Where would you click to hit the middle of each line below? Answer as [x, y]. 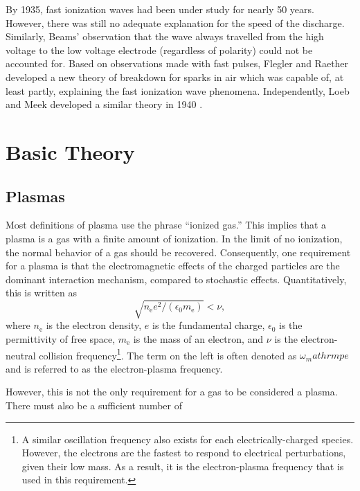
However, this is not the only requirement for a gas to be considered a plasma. [172, 392]
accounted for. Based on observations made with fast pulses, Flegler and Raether [177, 63]
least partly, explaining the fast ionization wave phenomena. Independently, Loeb [178, 90]
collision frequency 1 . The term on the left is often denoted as [168, 354]
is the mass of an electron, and [198, 339]
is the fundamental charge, [209, 325]
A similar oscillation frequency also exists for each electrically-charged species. [188, 439]
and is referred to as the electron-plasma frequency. [114, 368]
